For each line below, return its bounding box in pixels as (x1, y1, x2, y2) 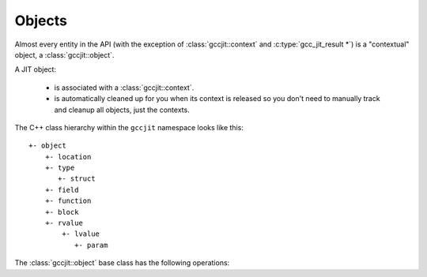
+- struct (58, 174, 96, 183)
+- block (44, 208, 79, 216)
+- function (44, 197, 92, 205)
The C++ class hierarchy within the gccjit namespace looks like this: (14, 122, 244, 132)
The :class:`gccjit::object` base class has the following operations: (14, 258, 230, 268)
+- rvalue (44, 219, 83, 228)
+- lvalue (62, 230, 100, 238)
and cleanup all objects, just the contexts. (54, 105, 190, 114)
